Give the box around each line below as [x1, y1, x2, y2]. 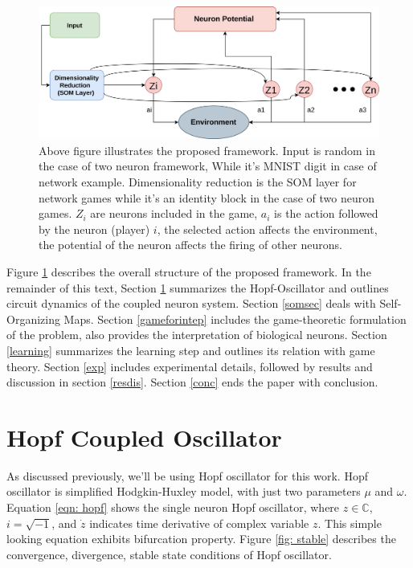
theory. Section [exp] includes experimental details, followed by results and [6, 358, 373, 374]
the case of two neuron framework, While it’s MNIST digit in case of [39, 157, 377, 174]
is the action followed [274, 205, 378, 222]
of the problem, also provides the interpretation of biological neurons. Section [6, 326, 387, 343]
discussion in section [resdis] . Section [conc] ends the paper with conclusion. [6, 374, 378, 390]
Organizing [6, 310, 60, 327]
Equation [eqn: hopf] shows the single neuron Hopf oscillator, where [6, 499, 340, 516]
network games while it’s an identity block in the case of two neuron [39, 189, 374, 206]
